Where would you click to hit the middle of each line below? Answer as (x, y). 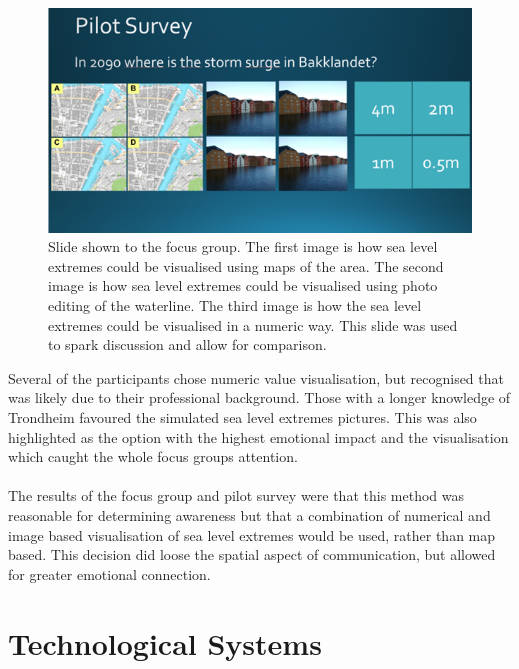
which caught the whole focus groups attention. (153, 456)
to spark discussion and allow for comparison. (187, 344)
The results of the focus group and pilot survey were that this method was (236, 495)
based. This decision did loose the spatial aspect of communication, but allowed (252, 554)
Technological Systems (165, 642)
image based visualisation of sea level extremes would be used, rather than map (252, 534)
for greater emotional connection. (109, 573)
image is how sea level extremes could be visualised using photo (243, 285)
